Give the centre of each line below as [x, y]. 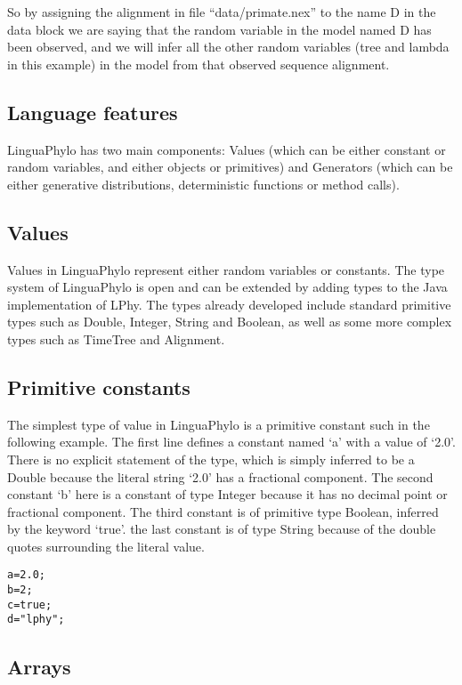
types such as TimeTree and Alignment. [116, 338]
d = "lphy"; [36, 620]
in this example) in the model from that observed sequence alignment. [199, 64]
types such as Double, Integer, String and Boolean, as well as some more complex [230, 322]
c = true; [30, 604]
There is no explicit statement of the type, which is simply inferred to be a [211, 459]
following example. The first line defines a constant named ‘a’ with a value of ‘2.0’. [231, 442]
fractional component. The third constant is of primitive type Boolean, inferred [223, 511]
